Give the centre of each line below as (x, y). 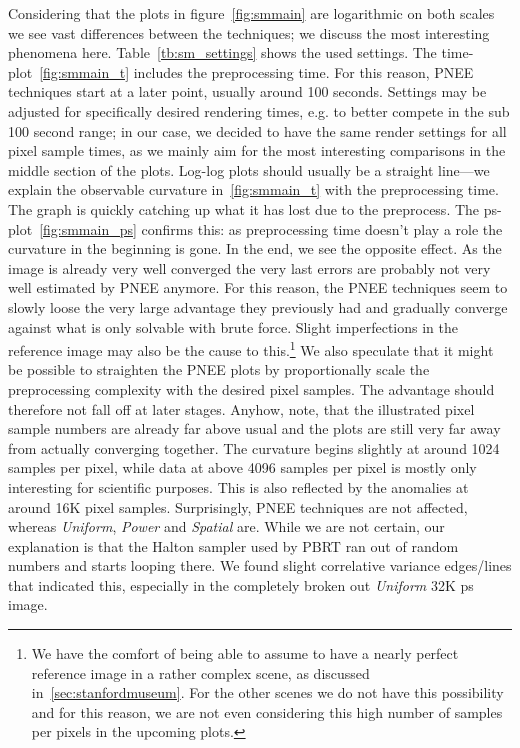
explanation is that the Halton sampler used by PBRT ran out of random (233, 545)
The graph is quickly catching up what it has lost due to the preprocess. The (244, 208)
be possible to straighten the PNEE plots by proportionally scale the (219, 369)
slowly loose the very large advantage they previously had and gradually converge (258, 306)
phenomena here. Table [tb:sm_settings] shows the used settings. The (222, 52)
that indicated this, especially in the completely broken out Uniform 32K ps (241, 584)
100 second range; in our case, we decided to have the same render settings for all (257, 130)
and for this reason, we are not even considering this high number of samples (267, 711)
